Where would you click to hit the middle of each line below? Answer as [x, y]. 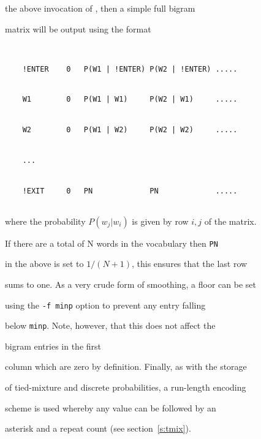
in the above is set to [44, 264]
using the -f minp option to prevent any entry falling [105, 305]
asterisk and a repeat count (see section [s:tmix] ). [98, 428]
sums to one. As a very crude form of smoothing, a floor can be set [131, 284]
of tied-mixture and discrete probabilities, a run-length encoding [126, 387]
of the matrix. [230, 221]
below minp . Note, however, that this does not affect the [110, 325]
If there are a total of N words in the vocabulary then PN [112, 243]
